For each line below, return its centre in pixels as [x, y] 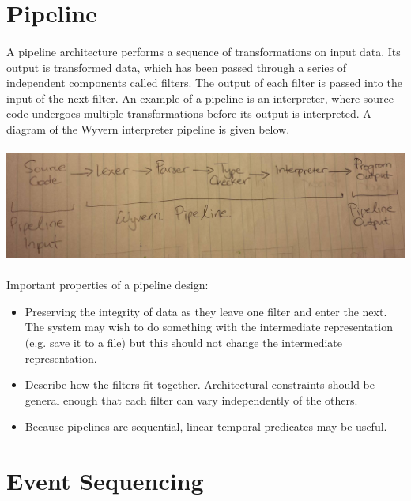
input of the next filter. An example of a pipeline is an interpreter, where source [200, 98]
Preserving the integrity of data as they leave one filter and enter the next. [206, 311]
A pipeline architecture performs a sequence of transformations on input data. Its [204, 51]
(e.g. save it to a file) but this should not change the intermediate [183, 342]
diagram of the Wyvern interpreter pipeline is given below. [148, 128]
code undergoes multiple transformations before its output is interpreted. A [189, 113]
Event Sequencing [105, 481]
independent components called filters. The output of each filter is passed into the [204, 83]
